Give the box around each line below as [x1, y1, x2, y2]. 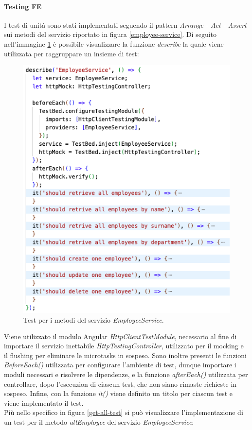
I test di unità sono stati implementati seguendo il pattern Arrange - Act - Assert [4, 19, 247, 30]
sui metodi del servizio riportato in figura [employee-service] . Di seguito [4, 29, 217, 39]
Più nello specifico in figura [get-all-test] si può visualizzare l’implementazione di [4, 407, 243, 417]
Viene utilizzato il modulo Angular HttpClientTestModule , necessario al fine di [4, 331, 237, 341]
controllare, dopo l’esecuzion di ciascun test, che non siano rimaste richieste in [4, 378, 237, 389]
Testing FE [4, 1, 42, 11]
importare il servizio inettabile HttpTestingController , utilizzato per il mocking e [4, 341, 244, 351]
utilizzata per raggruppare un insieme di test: [4, 48, 139, 58]
